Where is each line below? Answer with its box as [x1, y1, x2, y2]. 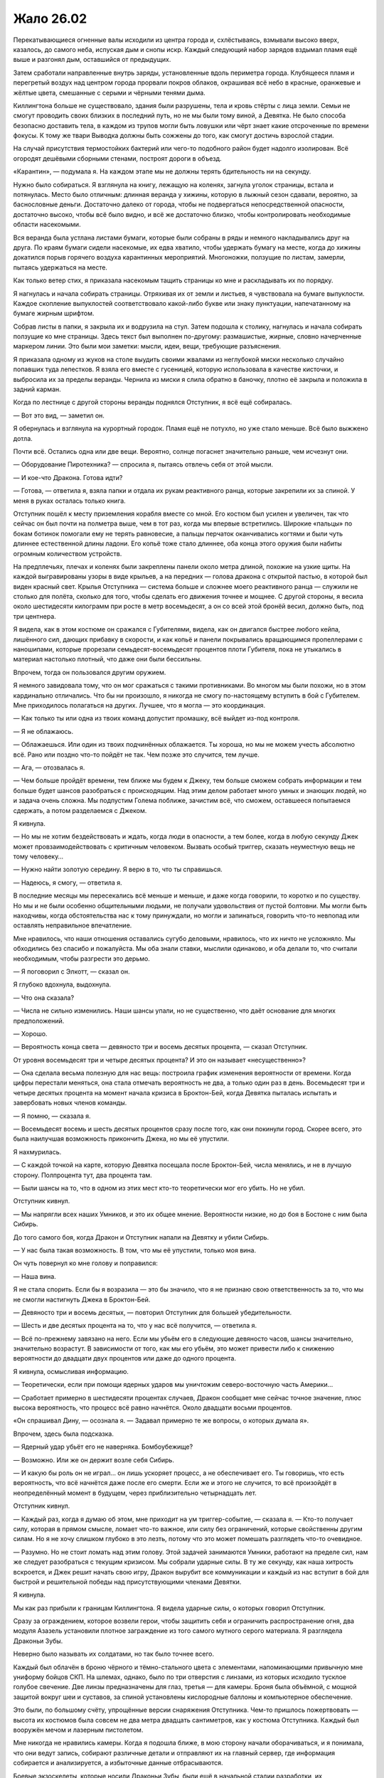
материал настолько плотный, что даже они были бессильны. [13, 655, 202, 664]
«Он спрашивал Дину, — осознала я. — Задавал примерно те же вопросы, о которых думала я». [13, 1416, 309, 1425]
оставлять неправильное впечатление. [13, 921, 132, 930]
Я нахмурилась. [13, 1147, 62, 1156]
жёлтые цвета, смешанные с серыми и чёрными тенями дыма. [13, 88, 206, 97]
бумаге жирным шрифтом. [13, 309, 95, 318]
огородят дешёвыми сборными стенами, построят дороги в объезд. [13, 154, 222, 163]
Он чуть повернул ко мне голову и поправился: [13, 1259, 158, 1267]
